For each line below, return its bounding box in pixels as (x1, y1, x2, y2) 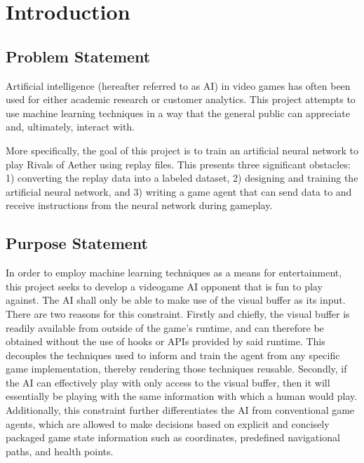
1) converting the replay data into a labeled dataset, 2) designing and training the (6, 170, 358, 185)
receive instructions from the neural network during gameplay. (6, 198, 273, 213)
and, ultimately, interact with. (6, 119, 135, 134)
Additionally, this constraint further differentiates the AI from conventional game (6, 403, 355, 417)
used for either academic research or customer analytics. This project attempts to (6, 92, 356, 107)
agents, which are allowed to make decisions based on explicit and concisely (6, 416, 330, 431)
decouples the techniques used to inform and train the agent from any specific (6, 347, 340, 362)
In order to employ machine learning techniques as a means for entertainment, (6, 265, 342, 280)
